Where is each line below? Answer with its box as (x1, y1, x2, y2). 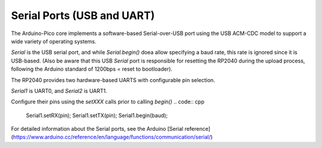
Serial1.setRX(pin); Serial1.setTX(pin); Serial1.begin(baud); (26, 112, 168, 119)
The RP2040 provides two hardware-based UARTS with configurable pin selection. (11, 76, 215, 83)
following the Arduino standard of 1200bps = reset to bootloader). (11, 65, 173, 73)
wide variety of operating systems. (11, 37, 97, 45)
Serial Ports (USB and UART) (11, 9, 155, 22)
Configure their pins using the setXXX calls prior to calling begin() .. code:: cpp (11, 98, 205, 105)
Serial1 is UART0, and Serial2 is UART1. (11, 87, 107, 95)
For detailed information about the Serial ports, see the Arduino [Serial (11, 125, 184, 133)
